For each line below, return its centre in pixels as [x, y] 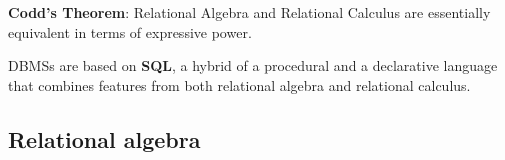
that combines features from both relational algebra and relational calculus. [239, 84]
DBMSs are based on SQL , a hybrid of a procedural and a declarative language [253, 65]
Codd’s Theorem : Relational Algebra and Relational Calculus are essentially [249, 12]
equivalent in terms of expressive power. [130, 31]
